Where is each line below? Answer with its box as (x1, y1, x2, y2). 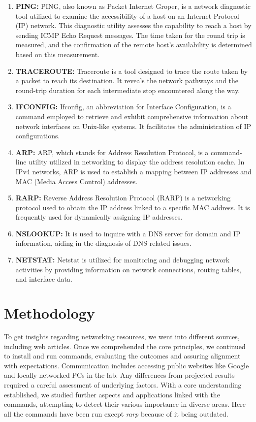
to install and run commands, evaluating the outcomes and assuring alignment (4, 351, 241, 361)
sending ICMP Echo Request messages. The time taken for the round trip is (15, 30, 245, 40)
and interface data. (15, 274, 72, 284)
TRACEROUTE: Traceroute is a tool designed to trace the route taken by (15, 65, 248, 76)
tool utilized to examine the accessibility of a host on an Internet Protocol (15, 10, 239, 21)
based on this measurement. (15, 49, 99, 59)
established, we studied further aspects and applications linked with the (4, 389, 220, 399)
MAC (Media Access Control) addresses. (15, 176, 138, 186)
